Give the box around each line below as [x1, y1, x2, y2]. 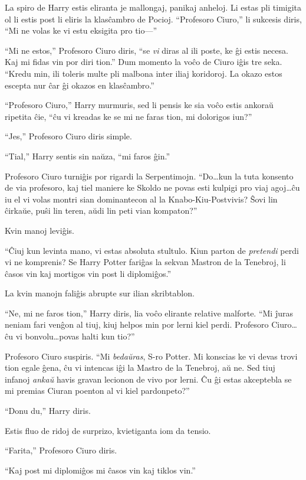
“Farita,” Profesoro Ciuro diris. [5, 444, 117, 456]
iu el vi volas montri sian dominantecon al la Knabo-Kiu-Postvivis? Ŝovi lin [5, 192, 278, 205]
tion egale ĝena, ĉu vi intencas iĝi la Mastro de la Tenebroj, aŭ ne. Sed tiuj [5, 361, 275, 374]
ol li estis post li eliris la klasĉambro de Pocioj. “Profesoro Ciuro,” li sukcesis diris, [5, 12, 302, 25]
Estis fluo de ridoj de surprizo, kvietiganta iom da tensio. [5, 424, 211, 436]
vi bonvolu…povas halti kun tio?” [15, 330, 135, 342]
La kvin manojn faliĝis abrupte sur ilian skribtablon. [5, 287, 195, 299]
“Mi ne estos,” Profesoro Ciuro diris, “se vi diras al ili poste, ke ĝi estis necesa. [5, 44, 288, 56]
